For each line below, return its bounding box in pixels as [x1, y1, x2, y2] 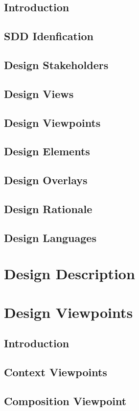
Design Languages [4, 230, 96, 245]
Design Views [4, 86, 74, 101]
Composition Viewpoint [4, 393, 127, 408]
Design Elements [4, 144, 90, 159]
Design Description [4, 264, 135, 284]
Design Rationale [4, 201, 93, 216]
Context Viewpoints [4, 364, 107, 379]
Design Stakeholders [4, 57, 109, 72]
